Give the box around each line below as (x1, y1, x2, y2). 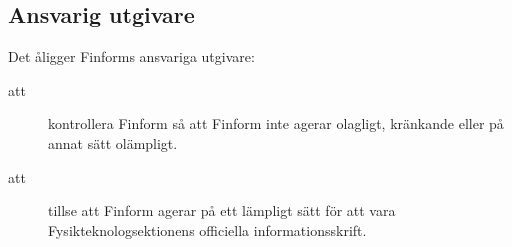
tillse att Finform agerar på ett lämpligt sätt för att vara (48, 200, 396, 221)
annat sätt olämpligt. (48, 132, 178, 153)
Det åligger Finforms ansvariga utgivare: (8, 46, 255, 67)
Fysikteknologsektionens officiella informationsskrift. (48, 219, 367, 240)
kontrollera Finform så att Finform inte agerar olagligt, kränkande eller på (48, 113, 504, 134)
